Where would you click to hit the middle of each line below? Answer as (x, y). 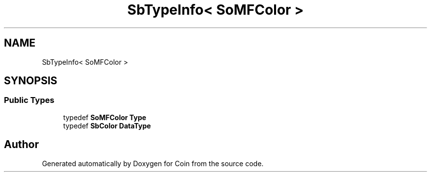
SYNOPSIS (31, 81)
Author (21, 145)
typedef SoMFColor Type (105, 117)
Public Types (29, 100)
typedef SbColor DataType (107, 126)
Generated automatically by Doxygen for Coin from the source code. (153, 163)
